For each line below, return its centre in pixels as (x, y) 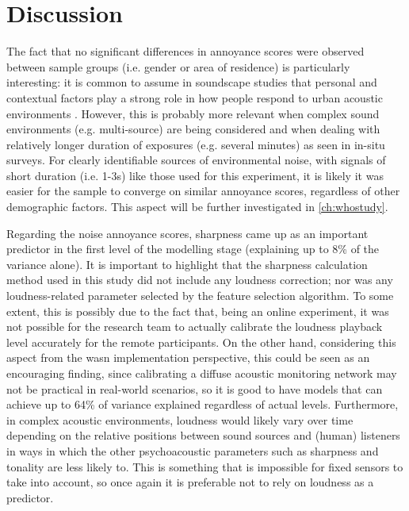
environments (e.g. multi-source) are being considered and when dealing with (193, 129)
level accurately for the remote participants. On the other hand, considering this (201, 342)
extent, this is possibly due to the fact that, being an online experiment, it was (198, 311)
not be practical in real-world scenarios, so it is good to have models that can (195, 388)
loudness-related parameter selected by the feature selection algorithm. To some (200, 296)
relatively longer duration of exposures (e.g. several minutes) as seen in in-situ (196, 144)
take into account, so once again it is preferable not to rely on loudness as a (190, 482)
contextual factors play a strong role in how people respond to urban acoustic (195, 97)
